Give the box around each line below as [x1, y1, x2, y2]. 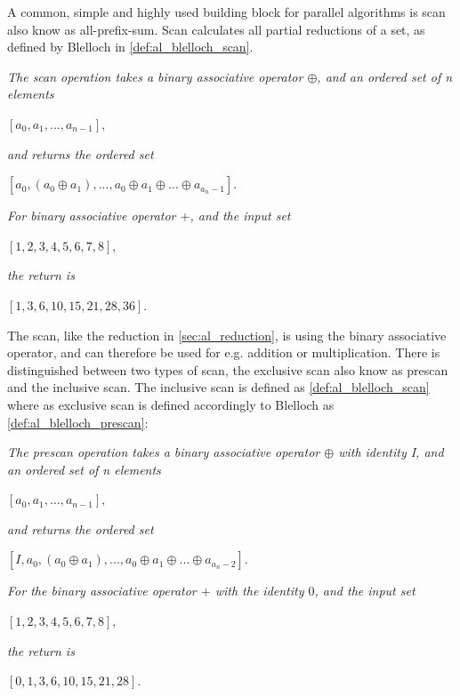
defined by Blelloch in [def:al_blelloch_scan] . [7, 37, 254, 56]
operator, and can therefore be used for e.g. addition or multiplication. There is [7, 343, 440, 362]
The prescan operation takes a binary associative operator [7, 443, 320, 461]
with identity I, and [338, 443, 444, 461]
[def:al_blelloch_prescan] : [7, 412, 149, 431]
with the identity [214, 581, 304, 600]
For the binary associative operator [7, 581, 197, 600]
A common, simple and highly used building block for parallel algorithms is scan [7, 3, 446, 20]
